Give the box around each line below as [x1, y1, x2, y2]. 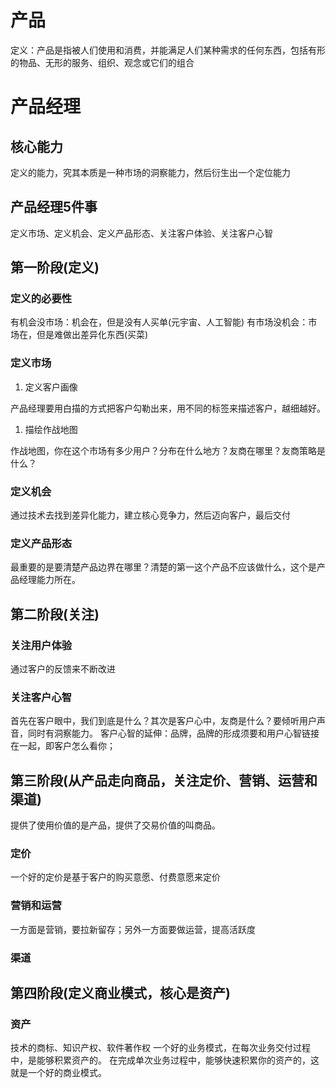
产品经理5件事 [10, 199, 98, 216]
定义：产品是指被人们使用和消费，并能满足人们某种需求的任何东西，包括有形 [10, 44, 326, 56]
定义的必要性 [10, 292, 73, 306]
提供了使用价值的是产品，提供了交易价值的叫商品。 [10, 819, 221, 831]
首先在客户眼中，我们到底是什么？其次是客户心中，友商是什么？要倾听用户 [10, 715, 317, 727]
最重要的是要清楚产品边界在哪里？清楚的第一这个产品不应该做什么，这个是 [10, 561, 317, 573]
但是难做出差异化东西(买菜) [36, 329, 149, 341]
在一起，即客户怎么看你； [10, 740, 116, 752]
